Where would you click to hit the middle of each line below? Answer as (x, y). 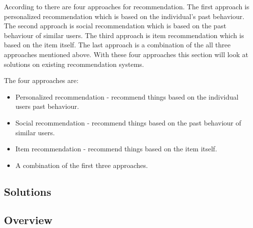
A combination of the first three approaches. (82, 165)
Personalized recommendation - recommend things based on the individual (127, 96)
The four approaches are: (41, 80)
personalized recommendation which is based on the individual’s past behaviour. (124, 16)
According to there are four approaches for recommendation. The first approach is (127, 6)
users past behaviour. (47, 106)
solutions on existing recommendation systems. (74, 64)
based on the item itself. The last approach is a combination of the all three (117, 45)
